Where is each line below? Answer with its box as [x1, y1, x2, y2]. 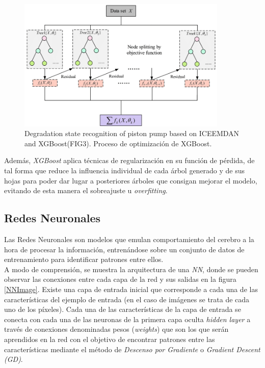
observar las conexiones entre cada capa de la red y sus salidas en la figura [4, 274, 236, 284]
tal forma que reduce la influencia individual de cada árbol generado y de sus [4, 165, 245, 176]
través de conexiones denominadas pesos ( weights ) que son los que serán [4, 324, 229, 334]
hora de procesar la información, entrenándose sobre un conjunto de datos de [4, 244, 245, 254]
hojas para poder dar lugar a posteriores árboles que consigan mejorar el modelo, [4, 175, 257, 186]
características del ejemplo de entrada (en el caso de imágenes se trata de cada [4, 294, 250, 304]
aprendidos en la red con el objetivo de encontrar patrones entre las [4, 333, 215, 344]
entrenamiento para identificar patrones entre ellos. [4, 254, 164, 265]
